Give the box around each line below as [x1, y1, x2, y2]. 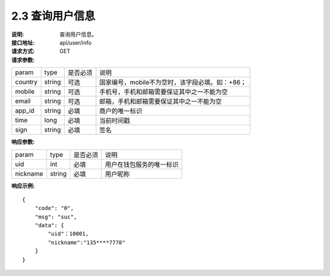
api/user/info [59, 39, 92, 46]
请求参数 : [11, 56, 35, 64]
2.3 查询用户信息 [11, 9, 96, 23]
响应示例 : [11, 182, 35, 189]
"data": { [34, 222, 64, 229]
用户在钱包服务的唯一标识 [105, 160, 179, 168]
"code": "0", [34, 205, 74, 212]
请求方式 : [11, 48, 35, 55]
